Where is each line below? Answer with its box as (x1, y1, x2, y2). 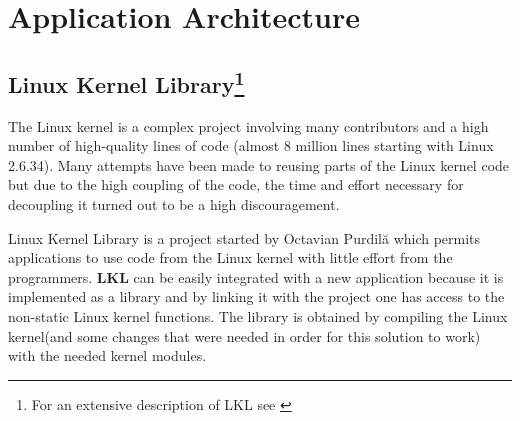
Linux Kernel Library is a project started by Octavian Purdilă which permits (8, 227, 481, 248)
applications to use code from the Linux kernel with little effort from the (8, 247, 453, 268)
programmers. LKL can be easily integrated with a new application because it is (8, 266, 504, 287)
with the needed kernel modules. (8, 345, 207, 366)
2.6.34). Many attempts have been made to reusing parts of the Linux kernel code (8, 154, 510, 175)
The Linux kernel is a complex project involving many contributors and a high (8, 115, 489, 136)
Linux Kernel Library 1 (8, 64, 245, 99)
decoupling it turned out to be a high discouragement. (8, 193, 340, 214)
